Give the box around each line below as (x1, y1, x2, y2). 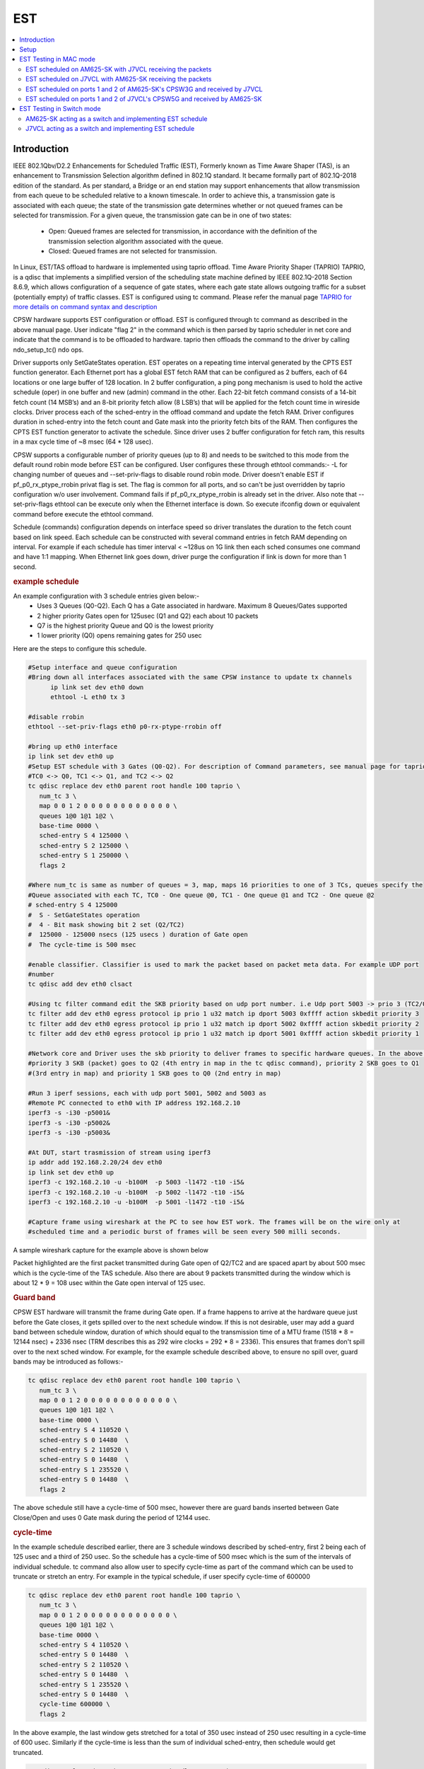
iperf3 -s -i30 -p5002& (28, 1119, 111, 1126)
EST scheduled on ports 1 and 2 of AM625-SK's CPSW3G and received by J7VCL (25, 85, 263, 93)
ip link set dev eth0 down (50, 683, 144, 691)
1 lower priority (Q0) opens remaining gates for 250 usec (37, 631, 202, 640)
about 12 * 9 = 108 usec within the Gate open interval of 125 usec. (13, 1279, 206, 1287)
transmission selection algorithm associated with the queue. (48, 237, 224, 246)
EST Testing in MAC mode (19, 55, 95, 64)
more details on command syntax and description (13, 303, 158, 311)
